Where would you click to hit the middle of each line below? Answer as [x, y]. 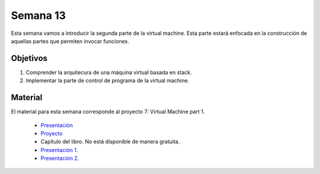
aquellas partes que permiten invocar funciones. [70, 41]
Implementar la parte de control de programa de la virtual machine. [108, 80]
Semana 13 [39, 15]
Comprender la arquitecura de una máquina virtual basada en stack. [109, 72]
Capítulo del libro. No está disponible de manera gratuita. [110, 141]
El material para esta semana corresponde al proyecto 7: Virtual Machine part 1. [108, 112]
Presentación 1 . [59, 150]
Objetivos [29, 58]
